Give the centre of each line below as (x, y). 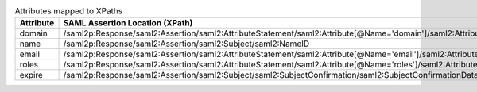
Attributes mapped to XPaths (69, 11)
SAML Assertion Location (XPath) (128, 23)
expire (31, 75)
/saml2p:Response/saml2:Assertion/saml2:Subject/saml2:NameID (186, 44)
